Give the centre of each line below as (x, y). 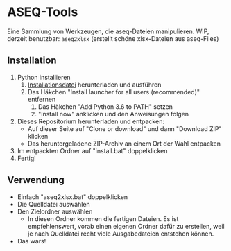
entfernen (42, 99)
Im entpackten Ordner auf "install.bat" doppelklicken (92, 150)
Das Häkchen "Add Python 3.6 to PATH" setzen (105, 106)
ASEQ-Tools (43, 12)
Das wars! (32, 241)
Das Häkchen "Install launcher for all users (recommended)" (113, 92)
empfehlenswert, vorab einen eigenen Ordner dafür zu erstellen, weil (126, 226)
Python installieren (44, 77)
